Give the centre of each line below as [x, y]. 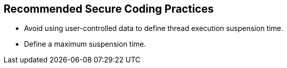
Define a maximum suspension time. [85, 44]
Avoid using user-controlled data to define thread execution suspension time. [154, 28]
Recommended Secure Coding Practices [109, 9]
